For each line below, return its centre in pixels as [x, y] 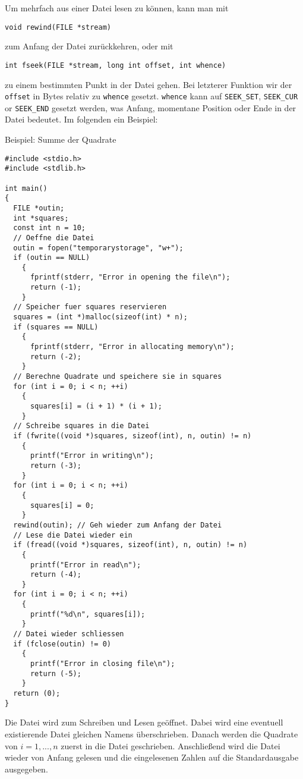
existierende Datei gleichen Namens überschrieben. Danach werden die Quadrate [151, 734]
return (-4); [56, 575]
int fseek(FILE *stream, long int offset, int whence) [116, 65]
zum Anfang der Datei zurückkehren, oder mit [89, 46]
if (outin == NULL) [52, 258]
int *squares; [41, 218]
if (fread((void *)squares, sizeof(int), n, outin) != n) [130, 545]
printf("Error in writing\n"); [92, 456]
